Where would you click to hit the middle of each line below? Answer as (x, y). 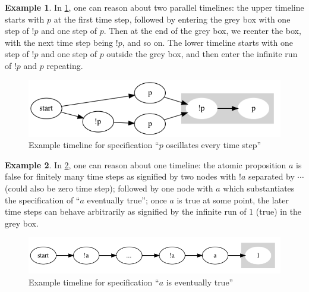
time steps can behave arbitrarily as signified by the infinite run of (126, 211)
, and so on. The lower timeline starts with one (207, 42)
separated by (272, 176)
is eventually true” (200, 282)
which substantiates (259, 188)
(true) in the (279, 211)
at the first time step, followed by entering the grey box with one (172, 19)
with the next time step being (59, 42)
